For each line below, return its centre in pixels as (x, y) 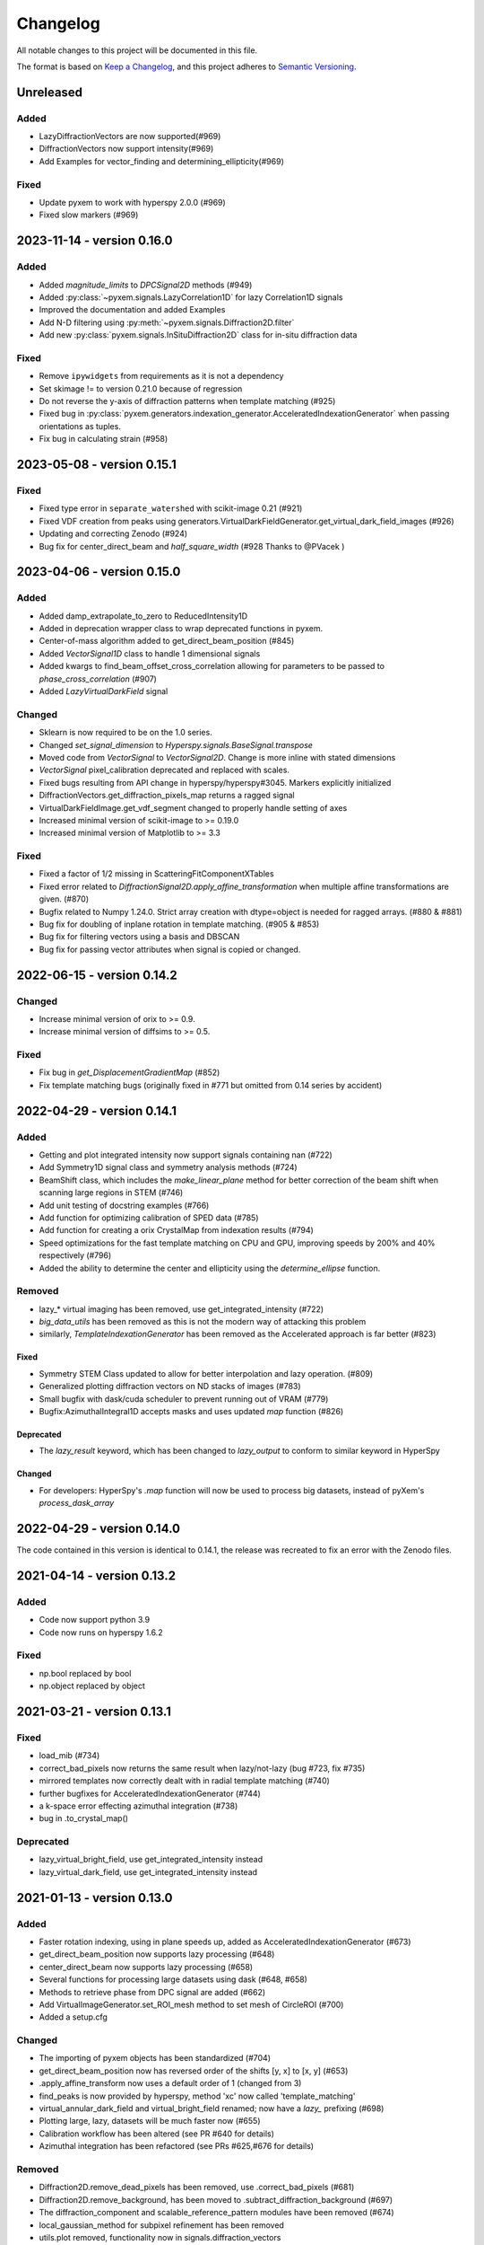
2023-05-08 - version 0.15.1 (96, 465)
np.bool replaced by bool (85, 1673)
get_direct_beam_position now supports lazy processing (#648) (157, 1954)
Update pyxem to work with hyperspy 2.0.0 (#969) (132, 203)
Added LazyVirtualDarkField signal (104, 691)
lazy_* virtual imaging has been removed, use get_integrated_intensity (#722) (181, 1309)
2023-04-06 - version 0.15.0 (99, 572)
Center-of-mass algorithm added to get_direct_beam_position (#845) (167, 641)
